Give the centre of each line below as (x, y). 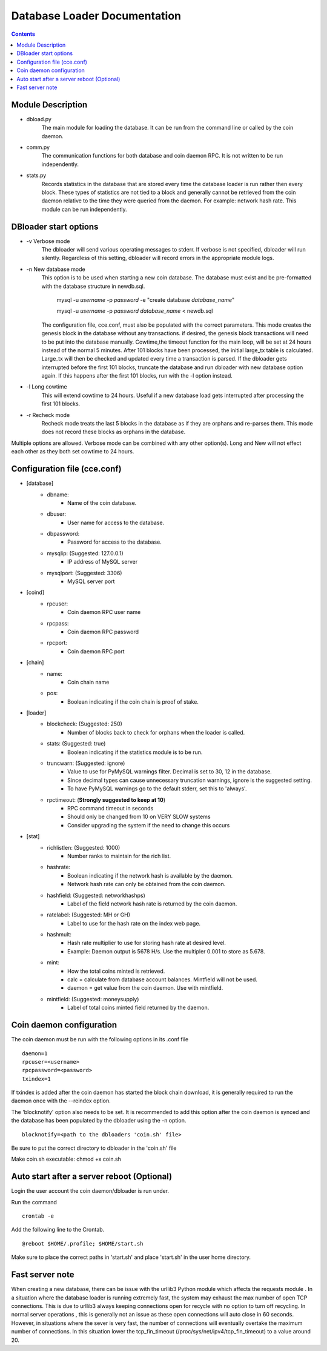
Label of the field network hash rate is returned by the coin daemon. (152, 904)
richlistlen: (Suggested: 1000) (84, 847)
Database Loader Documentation (96, 16)
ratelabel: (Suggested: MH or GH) (88, 915)
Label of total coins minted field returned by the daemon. (138, 1008)
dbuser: (57, 514)
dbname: (58, 495)
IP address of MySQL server (103, 562)
